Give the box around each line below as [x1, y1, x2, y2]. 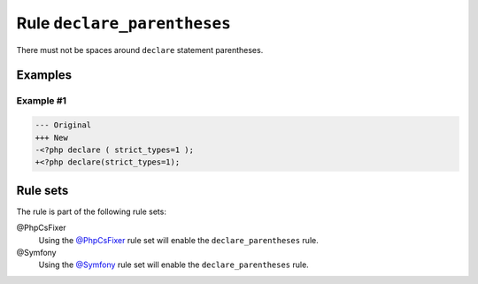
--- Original [35, 120, 92, 130]
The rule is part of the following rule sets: [16, 206, 167, 217]
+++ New [35, 133, 68, 142]
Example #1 [16, 95, 66, 107]
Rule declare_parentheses [16, 13, 232, 33]
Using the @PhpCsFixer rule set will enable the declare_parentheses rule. [38, 234, 319, 245]
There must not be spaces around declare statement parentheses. [16, 44, 264, 55]
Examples [16, 67, 73, 83]
